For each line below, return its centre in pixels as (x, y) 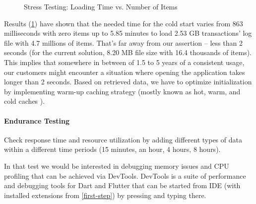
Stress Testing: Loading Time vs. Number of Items (101, 6)
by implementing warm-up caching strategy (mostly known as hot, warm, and (122, 91)
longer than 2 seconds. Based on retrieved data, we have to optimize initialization (128, 82)
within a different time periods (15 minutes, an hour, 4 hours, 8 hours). (112, 149)
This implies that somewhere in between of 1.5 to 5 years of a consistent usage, (124, 62)
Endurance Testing (37, 120)
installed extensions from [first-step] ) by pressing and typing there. (105, 195)
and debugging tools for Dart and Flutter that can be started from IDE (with (122, 185)
